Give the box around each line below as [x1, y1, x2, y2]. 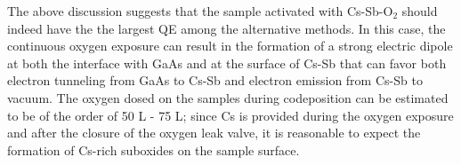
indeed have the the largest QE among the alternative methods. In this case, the [7, 19, 446, 37]
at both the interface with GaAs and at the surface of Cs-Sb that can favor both [7, 53, 447, 72]
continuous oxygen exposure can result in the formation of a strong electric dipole [7, 36, 453, 55]
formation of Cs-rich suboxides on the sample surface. [7, 140, 300, 159]
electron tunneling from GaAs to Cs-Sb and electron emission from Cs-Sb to [7, 71, 423, 90]
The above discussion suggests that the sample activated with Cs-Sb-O [7, 2, 393, 20]
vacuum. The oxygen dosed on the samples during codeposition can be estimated [7, 88, 449, 106]
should [401, 2, 438, 20]
